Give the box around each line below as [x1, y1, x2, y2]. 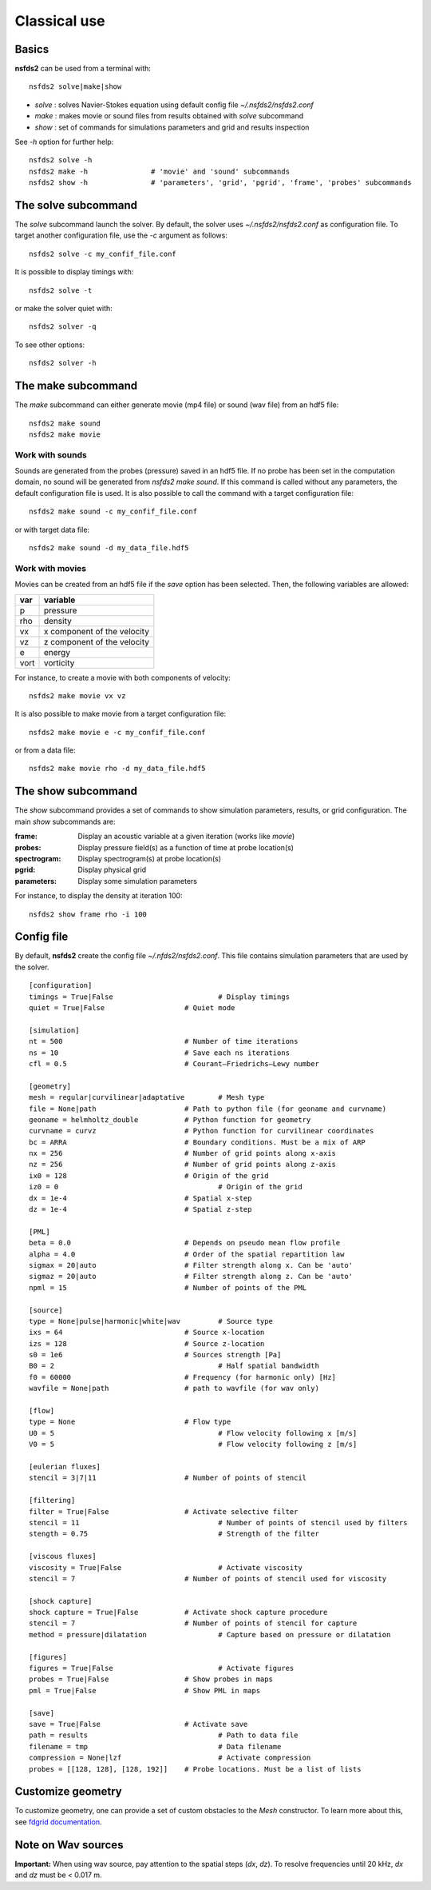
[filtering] [29, 1496, 76, 1505]
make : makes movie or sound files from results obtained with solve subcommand [34, 111, 304, 121]
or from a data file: [14, 745, 76, 755]
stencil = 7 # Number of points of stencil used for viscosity [29, 1574, 387, 1583]
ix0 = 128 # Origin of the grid [29, 1171, 269, 1180]
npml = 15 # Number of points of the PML [29, 1283, 307, 1292]
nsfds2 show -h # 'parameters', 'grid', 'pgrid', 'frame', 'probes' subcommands [29, 178, 413, 187]
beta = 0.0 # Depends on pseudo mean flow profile [29, 1238, 341, 1248]
